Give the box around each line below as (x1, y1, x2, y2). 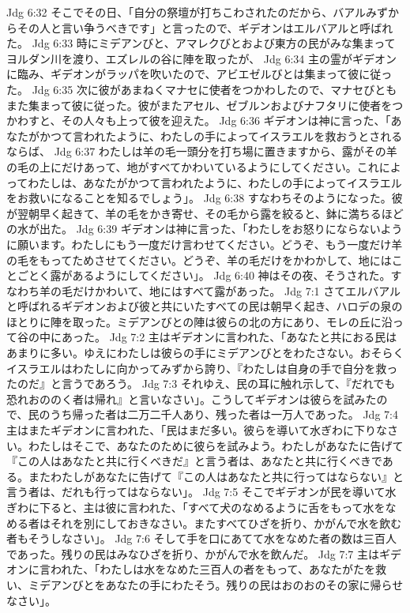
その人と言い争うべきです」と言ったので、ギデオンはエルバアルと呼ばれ (17, 19, 393, 36)
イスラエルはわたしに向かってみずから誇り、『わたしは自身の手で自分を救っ (6, 359, 398, 376)
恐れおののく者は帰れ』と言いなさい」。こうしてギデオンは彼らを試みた (6, 390, 377, 407)
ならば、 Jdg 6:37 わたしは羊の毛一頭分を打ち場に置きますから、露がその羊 (6, 143, 397, 160)
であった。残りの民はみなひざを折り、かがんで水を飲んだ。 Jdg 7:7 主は (6, 545, 380, 562)
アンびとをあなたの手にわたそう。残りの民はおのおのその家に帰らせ (50, 576, 404, 592)
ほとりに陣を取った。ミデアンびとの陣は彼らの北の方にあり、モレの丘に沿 (6, 313, 393, 329)
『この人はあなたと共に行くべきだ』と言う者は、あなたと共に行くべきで (6, 453, 382, 469)
